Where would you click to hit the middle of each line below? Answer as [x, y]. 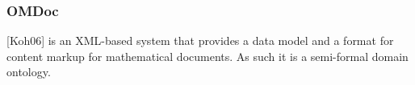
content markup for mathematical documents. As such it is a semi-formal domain [207, 56]
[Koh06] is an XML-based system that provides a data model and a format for [200, 40]
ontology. [29, 72]
